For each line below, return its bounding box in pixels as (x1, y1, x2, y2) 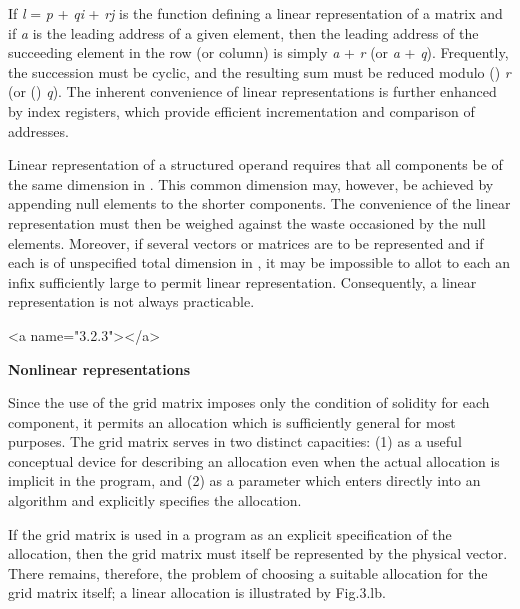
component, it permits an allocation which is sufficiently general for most (8, 411, 456, 432)
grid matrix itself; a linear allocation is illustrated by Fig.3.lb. (8, 582, 386, 603)
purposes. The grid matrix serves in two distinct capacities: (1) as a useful (8, 431, 462, 452)
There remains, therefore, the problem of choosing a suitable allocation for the (8, 562, 488, 583)
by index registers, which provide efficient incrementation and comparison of (8, 100, 475, 121)
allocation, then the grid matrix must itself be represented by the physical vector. (8, 543, 508, 564)
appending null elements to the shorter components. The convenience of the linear (8, 193, 511, 214)
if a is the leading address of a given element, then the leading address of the (8, 22, 479, 43)
